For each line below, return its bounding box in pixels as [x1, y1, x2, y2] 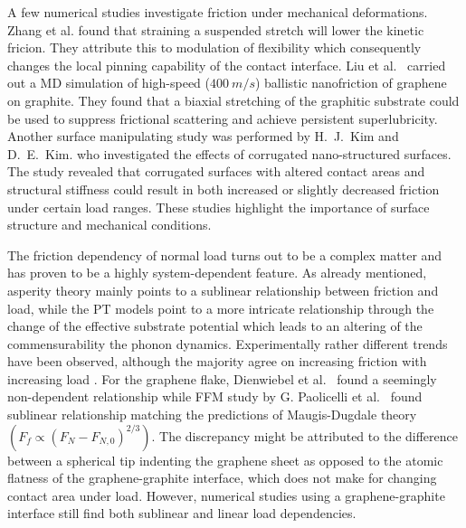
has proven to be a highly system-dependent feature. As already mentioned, [7, 263, 427, 282]
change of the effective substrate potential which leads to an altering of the [7, 316, 423, 335]
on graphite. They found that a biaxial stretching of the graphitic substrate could [7, 90, 460, 109]
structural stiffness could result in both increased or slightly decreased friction [7, 179, 440, 198]
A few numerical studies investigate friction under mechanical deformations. [7, 3, 428, 21]
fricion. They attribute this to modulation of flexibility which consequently [7, 38, 422, 57]
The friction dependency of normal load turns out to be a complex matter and [7, 245, 442, 264]
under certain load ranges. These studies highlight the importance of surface [7, 197, 430, 216]
